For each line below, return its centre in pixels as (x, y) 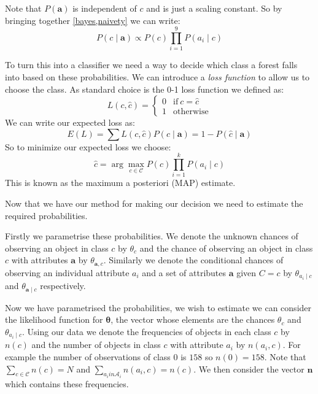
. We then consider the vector (249, 369)
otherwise (191, 111)
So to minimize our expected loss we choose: (88, 146)
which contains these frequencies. (67, 384)
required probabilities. (46, 215)
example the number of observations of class (88, 356)
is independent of (105, 8)
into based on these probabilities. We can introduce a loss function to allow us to (157, 76)
